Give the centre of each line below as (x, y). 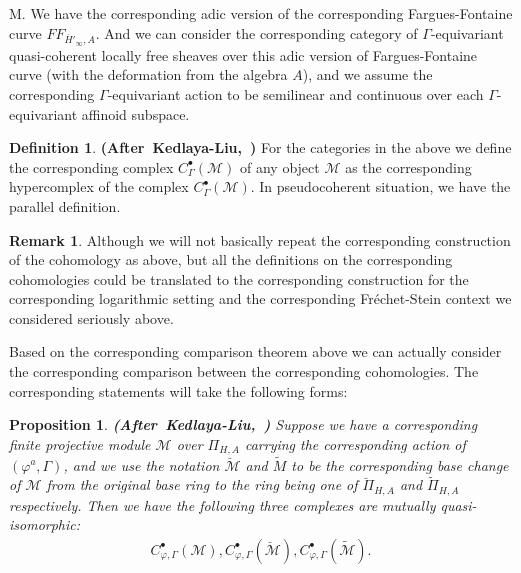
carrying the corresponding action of (355, 443)
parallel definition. (65, 205)
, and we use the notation (141, 464)
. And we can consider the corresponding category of (256, 32)
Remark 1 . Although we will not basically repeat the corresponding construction (260, 239)
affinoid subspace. (135, 113)
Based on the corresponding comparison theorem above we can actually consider (255, 351)
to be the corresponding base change (400, 464)
